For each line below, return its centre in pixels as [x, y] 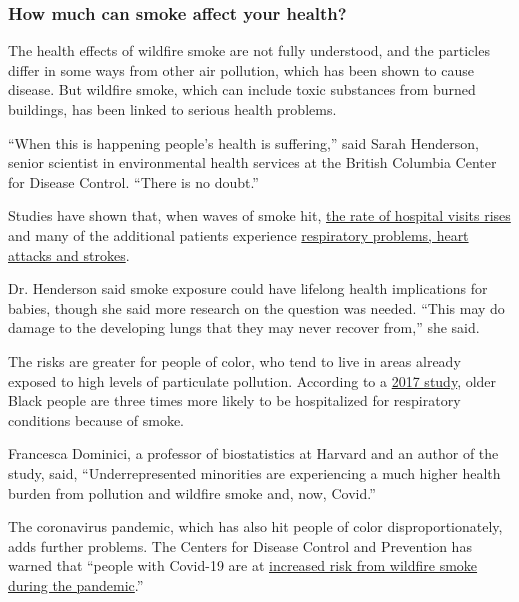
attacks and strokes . [69, 254]
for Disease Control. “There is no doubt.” [133, 181]
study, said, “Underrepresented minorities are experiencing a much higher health [254, 472]
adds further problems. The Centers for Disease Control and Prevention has [240, 545]
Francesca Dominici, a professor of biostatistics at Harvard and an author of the [253, 453]
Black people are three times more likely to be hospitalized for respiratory [234, 400]
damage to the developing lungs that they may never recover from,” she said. [244, 327]
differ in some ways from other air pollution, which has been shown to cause [241, 69]
